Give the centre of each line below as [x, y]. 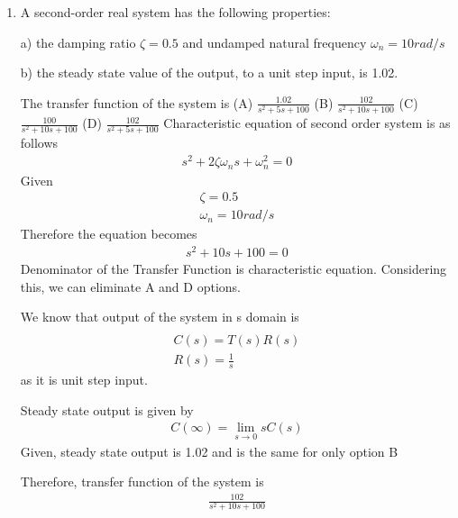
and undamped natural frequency [275, 42]
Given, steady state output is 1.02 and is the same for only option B [209, 451]
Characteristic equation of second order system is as [307, 123]
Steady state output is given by [107, 409]
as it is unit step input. [84, 380]
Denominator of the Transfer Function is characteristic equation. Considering [234, 268]
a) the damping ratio [78, 42]
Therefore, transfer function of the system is [142, 482]
